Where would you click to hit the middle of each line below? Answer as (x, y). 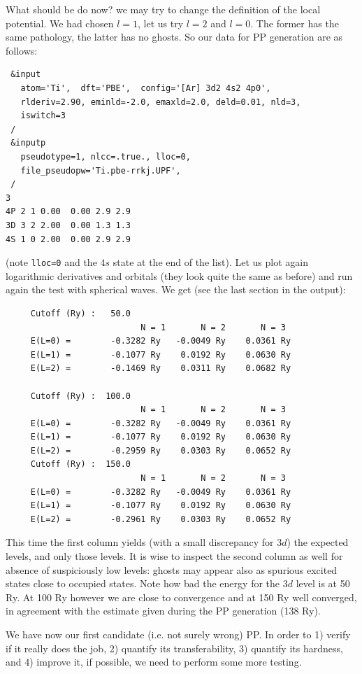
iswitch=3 (43, 116)
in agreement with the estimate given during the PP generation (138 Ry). (163, 611)
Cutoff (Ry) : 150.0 (80, 464)
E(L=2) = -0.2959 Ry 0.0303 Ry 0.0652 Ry (161, 450)
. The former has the (295, 23)
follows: (22, 50)
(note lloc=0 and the (51, 262)
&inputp (28, 143)
